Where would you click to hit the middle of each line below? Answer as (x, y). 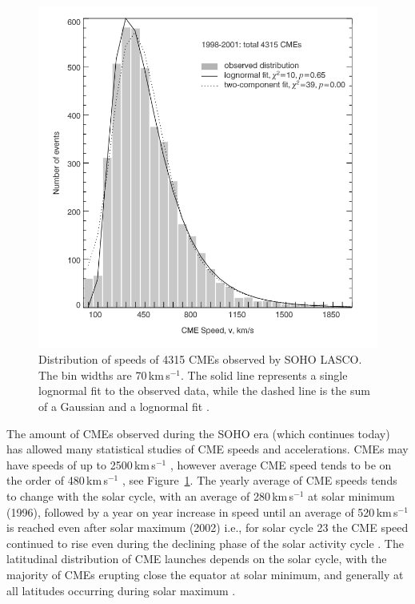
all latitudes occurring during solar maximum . (121, 590)
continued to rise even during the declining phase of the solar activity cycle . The (205, 543)
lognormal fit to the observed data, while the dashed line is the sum (204, 391)
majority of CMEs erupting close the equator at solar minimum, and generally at (205, 574)
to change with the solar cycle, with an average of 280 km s (150, 496)
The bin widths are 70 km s (104, 374)
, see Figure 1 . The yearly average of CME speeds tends (259, 480)
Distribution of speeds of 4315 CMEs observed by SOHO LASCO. (200, 359)
